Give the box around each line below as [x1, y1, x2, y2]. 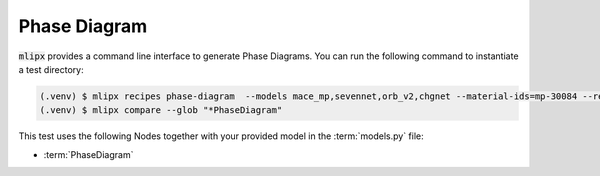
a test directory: [18, 63, 84, 75]
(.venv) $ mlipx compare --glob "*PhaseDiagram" [39, 105, 283, 116]
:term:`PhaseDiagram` [43, 148, 134, 160]
